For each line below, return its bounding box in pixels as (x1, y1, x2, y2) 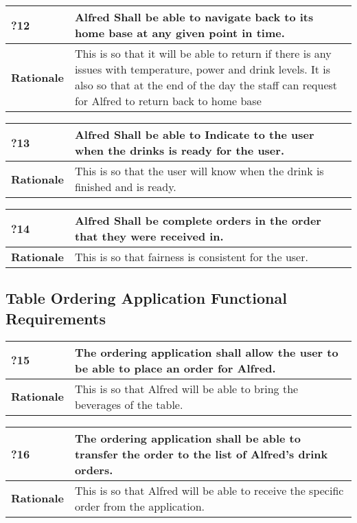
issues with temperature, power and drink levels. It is (74, 61, 331, 77)
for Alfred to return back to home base (74, 93, 262, 109)
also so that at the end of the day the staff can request (74, 77, 338, 93)
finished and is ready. (74, 179, 176, 194)
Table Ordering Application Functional (5, 287, 287, 309)
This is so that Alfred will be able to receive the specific (74, 482, 344, 498)
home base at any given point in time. (74, 25, 285, 41)
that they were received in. (74, 228, 224, 244)
